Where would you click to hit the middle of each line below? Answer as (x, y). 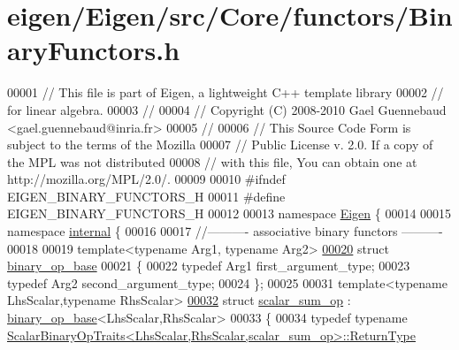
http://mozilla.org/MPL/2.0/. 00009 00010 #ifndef (146, 179)
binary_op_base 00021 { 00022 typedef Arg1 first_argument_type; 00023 (209, 266)
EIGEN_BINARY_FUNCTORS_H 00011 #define (146, 196)
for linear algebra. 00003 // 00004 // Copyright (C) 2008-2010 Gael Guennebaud (227, 109)
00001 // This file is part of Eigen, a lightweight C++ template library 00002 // (226, 92)
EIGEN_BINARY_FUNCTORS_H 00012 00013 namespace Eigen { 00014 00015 (229, 213)
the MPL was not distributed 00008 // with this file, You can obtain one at (212, 161)
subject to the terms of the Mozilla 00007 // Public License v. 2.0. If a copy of (220, 145)
